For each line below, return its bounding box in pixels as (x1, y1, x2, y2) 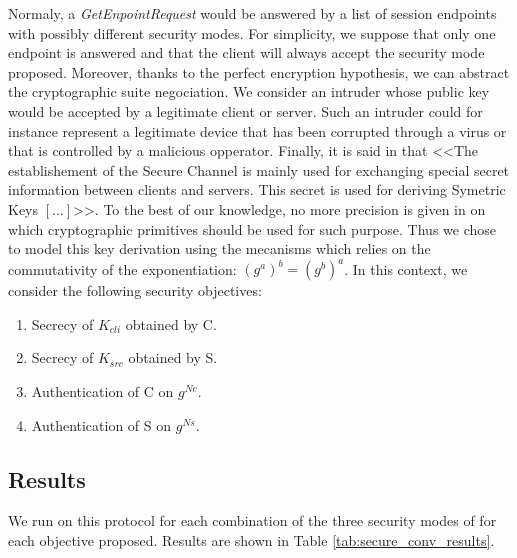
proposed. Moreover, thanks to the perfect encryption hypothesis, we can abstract (8, 61, 510, 82)
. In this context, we (344, 258, 468, 279)
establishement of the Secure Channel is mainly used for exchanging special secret (8, 159, 510, 180)
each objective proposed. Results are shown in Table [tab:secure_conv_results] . (8, 529, 495, 550)
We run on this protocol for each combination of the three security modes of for (8, 510, 497, 531)
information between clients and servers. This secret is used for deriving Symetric (8, 179, 506, 200)
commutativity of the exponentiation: (8, 258, 237, 279)
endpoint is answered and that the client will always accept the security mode (8, 42, 485, 63)
